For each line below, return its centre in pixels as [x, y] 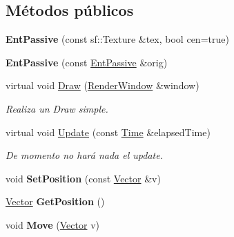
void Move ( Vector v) [52, 224]
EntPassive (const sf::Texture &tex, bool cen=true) [117, 39]
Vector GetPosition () [55, 201]
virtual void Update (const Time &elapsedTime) [108, 132]
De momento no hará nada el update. [84, 155]
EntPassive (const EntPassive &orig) [87, 62]
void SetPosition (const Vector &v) [83, 178]
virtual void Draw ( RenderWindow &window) [103, 85]
